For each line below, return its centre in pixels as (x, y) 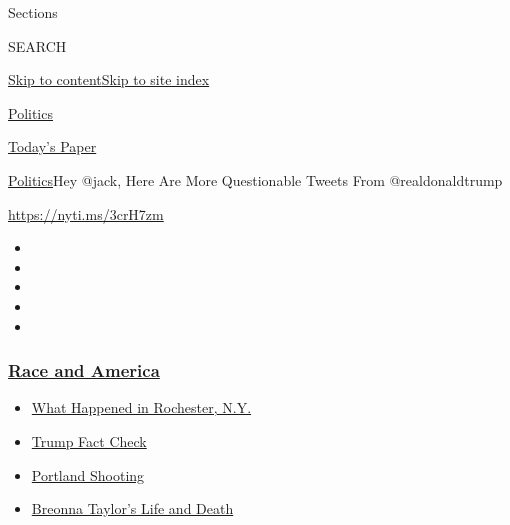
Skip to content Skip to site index (109, 79)
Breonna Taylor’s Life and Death (132, 508)
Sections (33, 12)
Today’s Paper (52, 146)
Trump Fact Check (89, 440)
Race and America (84, 370)
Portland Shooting (88, 474)
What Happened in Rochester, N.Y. (141, 407)
